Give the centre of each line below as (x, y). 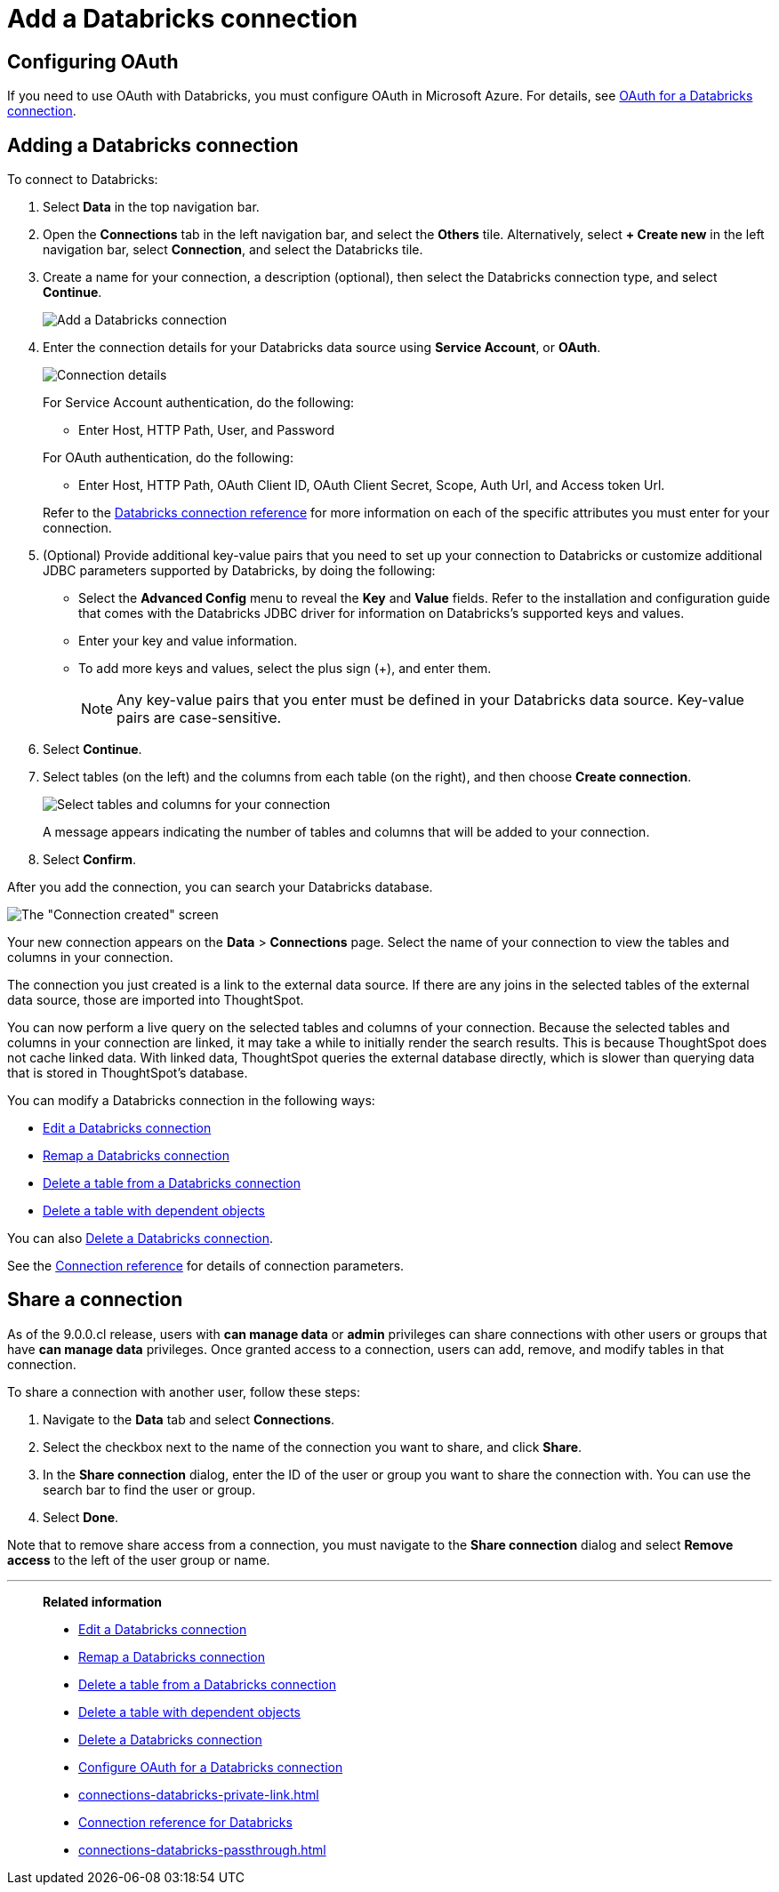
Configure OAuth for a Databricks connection (211, 1767)
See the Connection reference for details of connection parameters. (206, 1266)
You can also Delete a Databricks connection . (141, 1239)
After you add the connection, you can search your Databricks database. (220, 887)
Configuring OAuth (93, 61)
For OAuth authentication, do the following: (168, 458)
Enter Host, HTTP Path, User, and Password (206, 430)
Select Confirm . (89, 860)
